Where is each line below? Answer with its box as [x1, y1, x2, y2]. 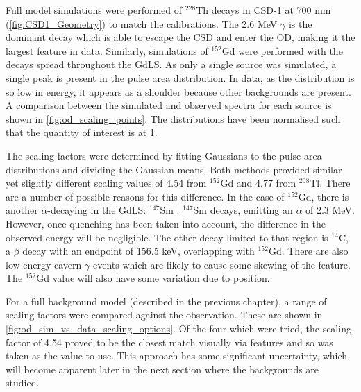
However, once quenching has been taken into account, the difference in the [6, 216, 326, 230]
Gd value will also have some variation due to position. [36, 271, 270, 285]
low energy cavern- [6, 257, 85, 271]
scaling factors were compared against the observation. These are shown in [6, 307, 323, 322]
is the [288, 16, 312, 31]
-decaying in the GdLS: [47, 203, 146, 217]
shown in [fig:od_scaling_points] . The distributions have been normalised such [6, 111, 341, 126]
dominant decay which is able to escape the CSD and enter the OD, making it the [6, 30, 355, 44]
